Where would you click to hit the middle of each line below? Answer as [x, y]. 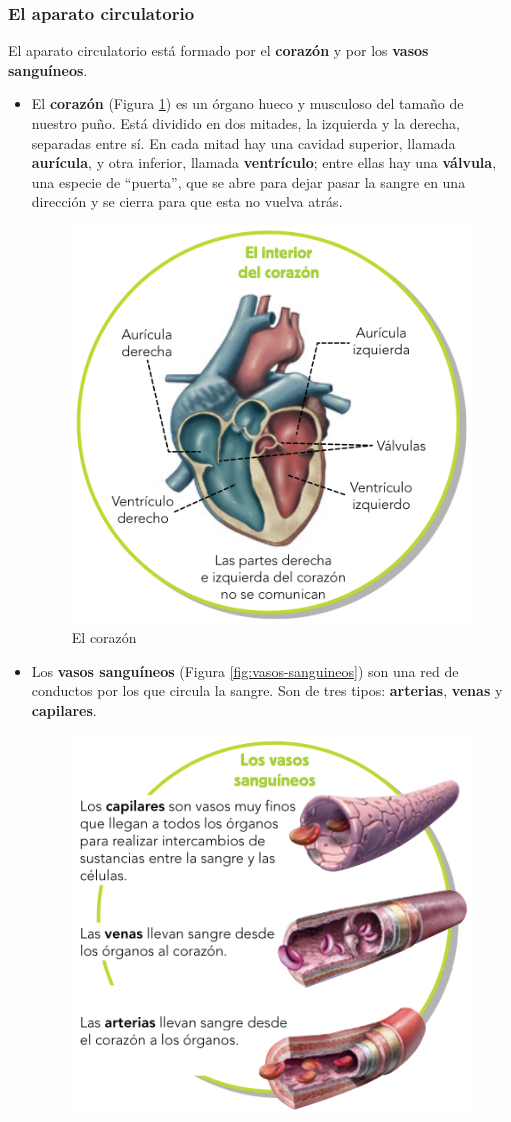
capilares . [64, 709]
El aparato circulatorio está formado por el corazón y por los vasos [218, 50]
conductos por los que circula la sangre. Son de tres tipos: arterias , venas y [267, 690]
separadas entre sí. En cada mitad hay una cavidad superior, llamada [243, 142]
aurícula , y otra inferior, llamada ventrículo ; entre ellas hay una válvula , [264, 162]
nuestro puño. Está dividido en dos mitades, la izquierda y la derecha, [245, 123]
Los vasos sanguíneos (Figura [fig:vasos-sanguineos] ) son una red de [245, 670]
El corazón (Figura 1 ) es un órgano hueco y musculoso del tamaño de [247, 103]
